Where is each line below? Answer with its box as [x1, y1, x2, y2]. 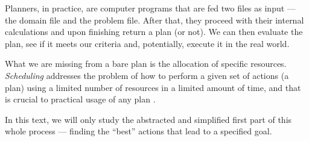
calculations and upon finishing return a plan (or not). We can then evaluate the [5, 25, 303, 38]
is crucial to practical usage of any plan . [5, 93, 156, 105]
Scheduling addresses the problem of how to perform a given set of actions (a [5, 69, 289, 81]
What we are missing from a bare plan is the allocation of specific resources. [5, 57, 287, 70]
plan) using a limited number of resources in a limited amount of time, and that [5, 81, 301, 93]
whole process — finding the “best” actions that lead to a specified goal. [5, 125, 272, 137]
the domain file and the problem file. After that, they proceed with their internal [5, 13, 304, 26]
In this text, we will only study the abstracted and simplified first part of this [5, 113, 292, 125]
